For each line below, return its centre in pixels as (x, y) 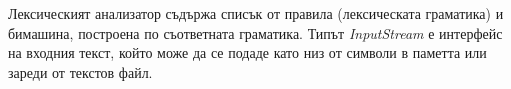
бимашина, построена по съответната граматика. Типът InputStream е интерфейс (255, 32)
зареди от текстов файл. (80, 71)
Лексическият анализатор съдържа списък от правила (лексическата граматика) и (256, 13)
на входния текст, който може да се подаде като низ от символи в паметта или (247, 52)
